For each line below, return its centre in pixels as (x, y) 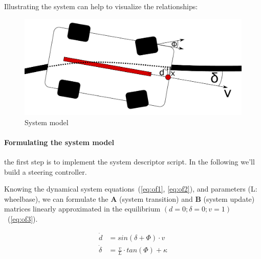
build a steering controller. (46, 171)
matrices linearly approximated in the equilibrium (82, 209)
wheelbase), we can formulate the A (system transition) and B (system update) (129, 198)
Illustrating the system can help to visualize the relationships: (101, 6)
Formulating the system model (59, 142)
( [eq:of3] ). (23, 218)
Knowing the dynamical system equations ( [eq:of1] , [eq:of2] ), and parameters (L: (131, 189)
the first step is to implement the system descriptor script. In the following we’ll (129, 161)
